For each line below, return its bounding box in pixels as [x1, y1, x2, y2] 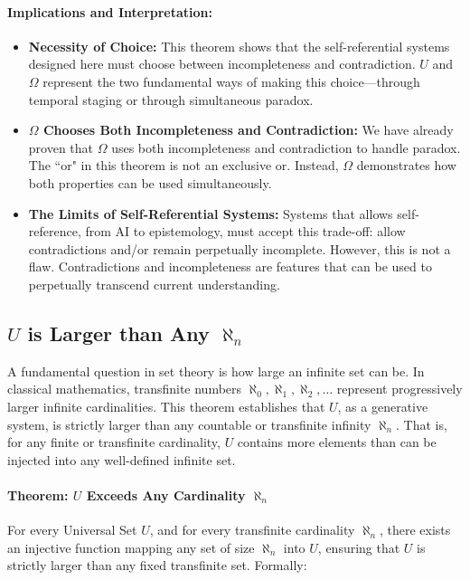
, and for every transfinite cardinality [149, 520, 355, 539]
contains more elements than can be [237, 433, 437, 452]
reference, [28, 222, 81, 241]
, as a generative [337, 396, 428, 415]
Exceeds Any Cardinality [86, 485, 246, 504]
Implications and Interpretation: [7, 2, 212, 21]
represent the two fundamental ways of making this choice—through [42, 71, 420, 90]
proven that [28, 138, 94, 157]
